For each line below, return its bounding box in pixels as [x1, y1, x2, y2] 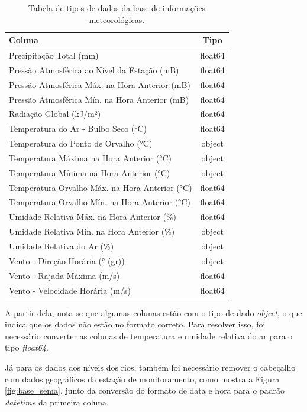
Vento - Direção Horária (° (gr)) [9, 254, 125, 267]
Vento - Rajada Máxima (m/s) [9, 269, 120, 281]
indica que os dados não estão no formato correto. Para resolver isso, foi [5, 318, 266, 330]
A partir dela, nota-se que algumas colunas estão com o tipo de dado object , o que [5, 306, 302, 319]
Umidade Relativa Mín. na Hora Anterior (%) [9, 225, 175, 238]
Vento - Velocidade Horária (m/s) [9, 284, 131, 296]
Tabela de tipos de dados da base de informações [28, 2, 206, 14]
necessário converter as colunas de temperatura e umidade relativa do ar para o [5, 329, 293, 342]
